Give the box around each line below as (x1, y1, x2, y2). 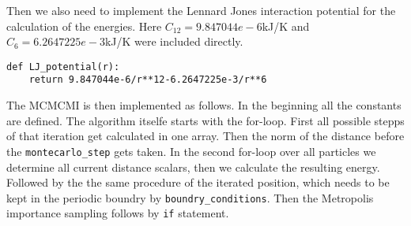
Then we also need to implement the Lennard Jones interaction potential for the (6, 2, 396, 18)
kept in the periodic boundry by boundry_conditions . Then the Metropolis (6, 189, 374, 206)
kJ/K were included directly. (104, 33, 243, 50)
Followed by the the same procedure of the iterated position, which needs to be (6, 174, 390, 191)
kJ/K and (262, 17, 310, 34)
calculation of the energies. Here (6, 17, 162, 34)
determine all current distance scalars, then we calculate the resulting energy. (6, 158, 380, 175)
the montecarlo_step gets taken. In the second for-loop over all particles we (6, 143, 376, 159)
